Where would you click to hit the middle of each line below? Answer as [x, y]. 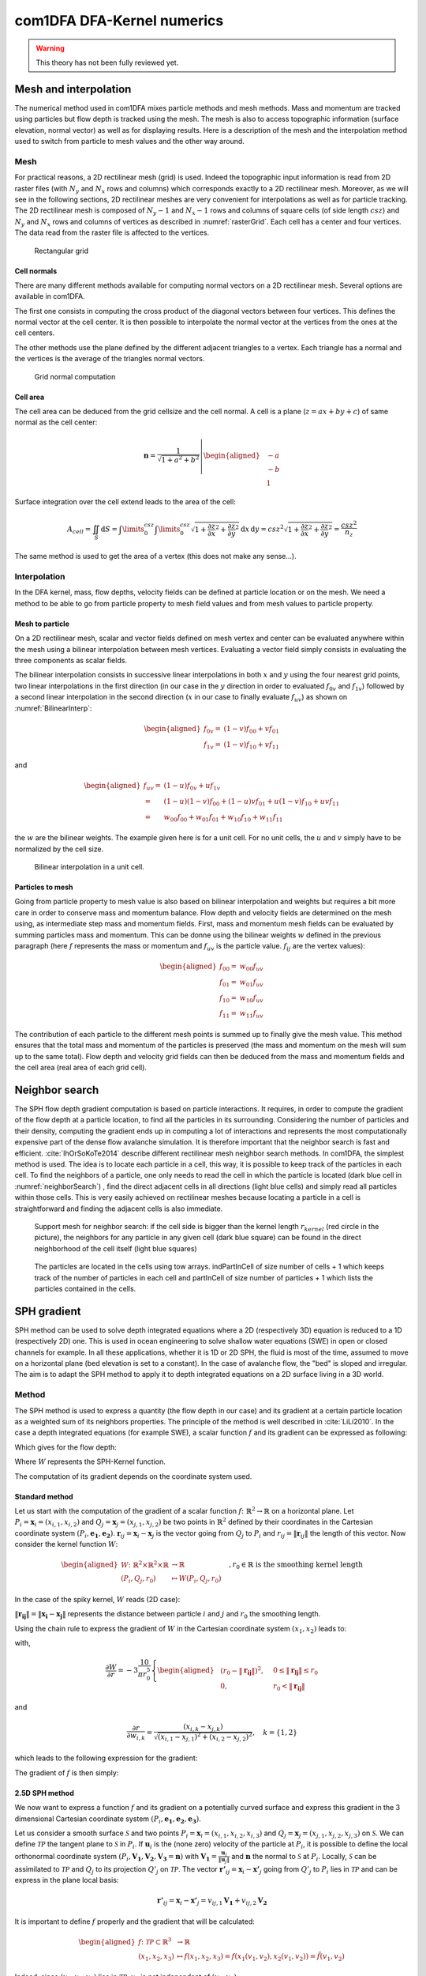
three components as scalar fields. [71, 660]
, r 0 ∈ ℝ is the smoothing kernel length [296, 1566]
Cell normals [36, 271]
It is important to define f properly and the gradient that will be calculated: [135, 1921]
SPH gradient [48, 1311]
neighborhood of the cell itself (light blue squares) [116, 1248]
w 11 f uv [251, 1014]
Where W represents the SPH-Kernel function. [90, 1461]
